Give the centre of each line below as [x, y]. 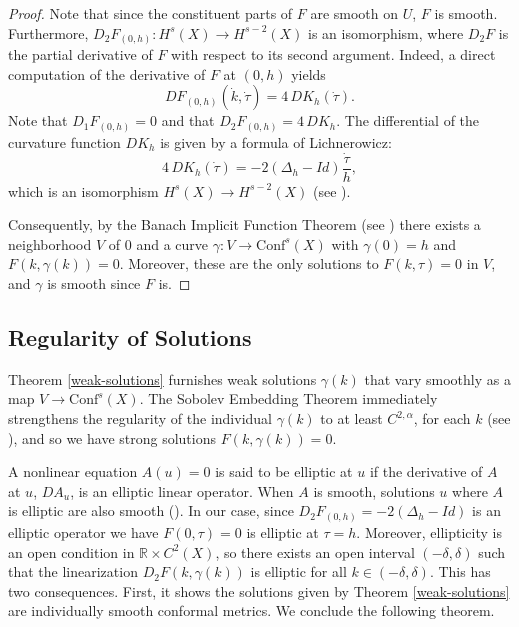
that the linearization [73, 571]
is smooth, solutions [374, 490]
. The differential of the [408, 120]
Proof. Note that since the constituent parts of [150, 13]
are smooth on [354, 13]
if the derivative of [426, 471]
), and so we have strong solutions [112, 437]
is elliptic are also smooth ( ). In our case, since [151, 510]
